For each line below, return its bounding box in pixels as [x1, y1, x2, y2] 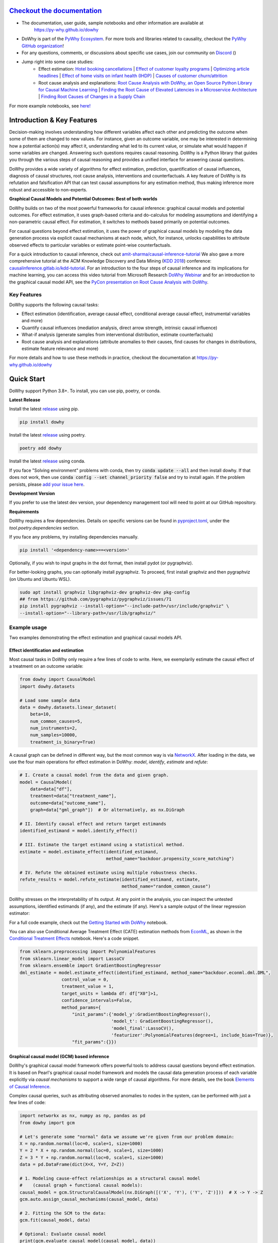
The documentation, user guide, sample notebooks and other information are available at [21, 20, 204, 26]
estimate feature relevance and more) [21, 346, 99, 352]
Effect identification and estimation [9, 647, 84, 653]
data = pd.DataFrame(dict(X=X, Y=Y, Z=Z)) [19, 1161, 125, 1167]
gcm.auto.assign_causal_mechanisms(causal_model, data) [19, 1196, 159, 1202]
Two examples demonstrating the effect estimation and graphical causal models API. [9, 634, 183, 640]
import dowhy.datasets [19, 684, 75, 689]
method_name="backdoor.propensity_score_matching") [106, 856, 234, 861]
